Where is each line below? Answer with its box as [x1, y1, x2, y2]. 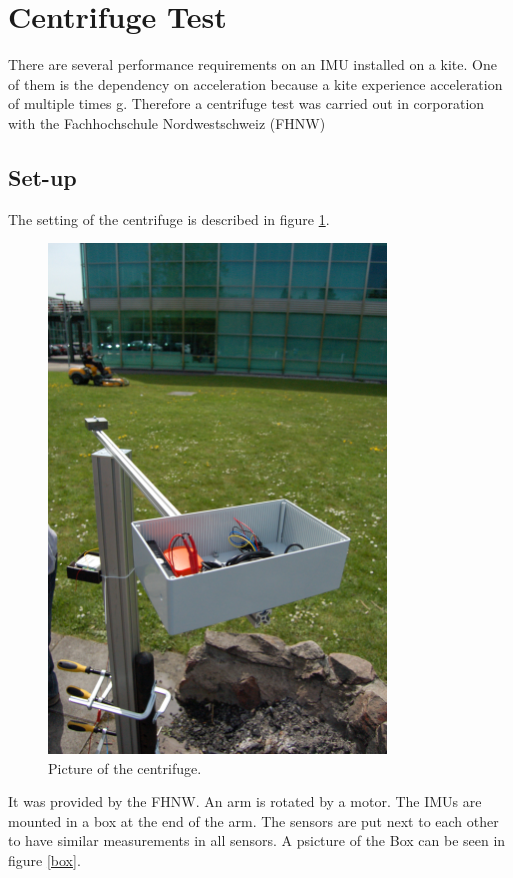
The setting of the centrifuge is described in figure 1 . [8, 208, 330, 229]
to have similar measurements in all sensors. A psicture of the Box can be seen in [8, 830, 506, 851]
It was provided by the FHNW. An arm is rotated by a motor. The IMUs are [8, 791, 482, 812]
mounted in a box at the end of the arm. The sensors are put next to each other [8, 810, 499, 831]
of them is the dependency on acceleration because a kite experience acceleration [8, 73, 503, 94]
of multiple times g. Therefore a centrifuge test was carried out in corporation [8, 93, 485, 114]
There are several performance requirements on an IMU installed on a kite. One [8, 54, 497, 75]
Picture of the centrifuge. [48, 757, 202, 778]
